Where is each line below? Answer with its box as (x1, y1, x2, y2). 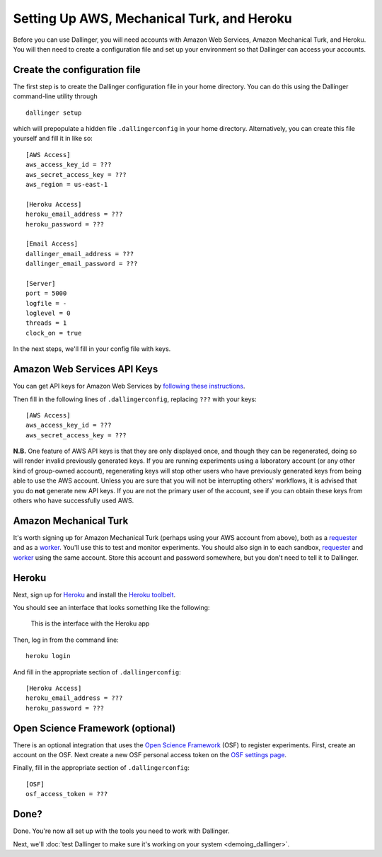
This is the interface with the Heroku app (30, 619, 150, 628)
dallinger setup (25, 108, 82, 117)
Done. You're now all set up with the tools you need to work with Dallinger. (13, 827, 230, 835)
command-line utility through (13, 92, 98, 100)
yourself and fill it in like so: (13, 134, 93, 143)
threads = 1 (25, 319, 67, 327)
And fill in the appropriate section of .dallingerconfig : (13, 667, 182, 676)
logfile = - (25, 299, 67, 307)
